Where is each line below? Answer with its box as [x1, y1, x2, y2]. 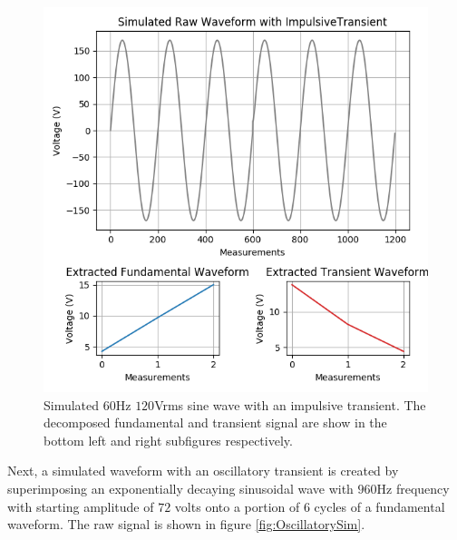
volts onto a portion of [174, 496, 300, 515]
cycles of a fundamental [314, 496, 445, 515]
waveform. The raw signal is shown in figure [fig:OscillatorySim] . [7, 515, 365, 534]
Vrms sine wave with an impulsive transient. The [154, 395, 426, 414]
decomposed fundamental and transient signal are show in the [44, 413, 387, 432]
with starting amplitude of [7, 496, 154, 515]
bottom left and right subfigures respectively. [44, 430, 293, 449]
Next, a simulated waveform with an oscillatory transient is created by [7, 461, 399, 480]
